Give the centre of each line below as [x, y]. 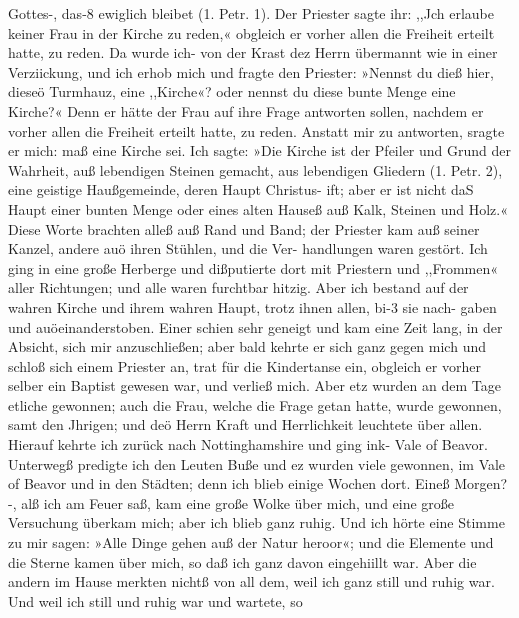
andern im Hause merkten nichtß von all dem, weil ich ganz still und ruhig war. [251, 581]
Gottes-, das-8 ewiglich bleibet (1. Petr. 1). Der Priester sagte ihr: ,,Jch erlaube [251, 13]
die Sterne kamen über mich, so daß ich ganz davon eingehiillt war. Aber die [242, 561]
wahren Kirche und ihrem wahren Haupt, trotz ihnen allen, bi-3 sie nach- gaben [252, 306]
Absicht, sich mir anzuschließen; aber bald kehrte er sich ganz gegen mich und [247, 346]
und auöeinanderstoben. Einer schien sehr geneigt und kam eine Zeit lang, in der [255, 326]
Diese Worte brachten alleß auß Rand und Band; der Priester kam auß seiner [244, 228]
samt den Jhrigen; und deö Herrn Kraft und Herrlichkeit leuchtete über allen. [245, 424]
